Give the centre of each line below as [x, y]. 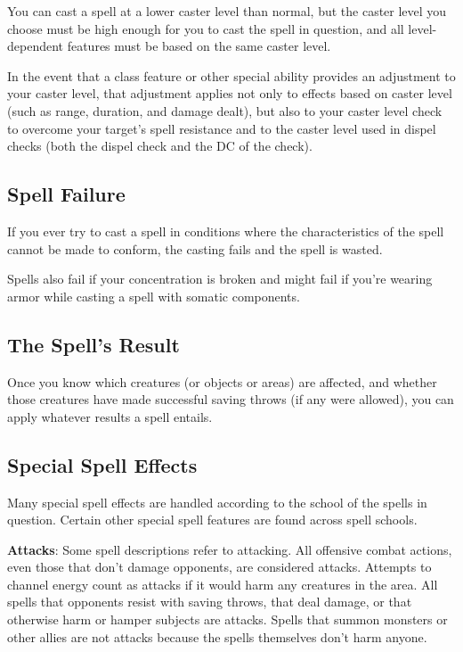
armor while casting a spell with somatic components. [154, 296]
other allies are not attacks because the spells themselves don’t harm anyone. [217, 636]
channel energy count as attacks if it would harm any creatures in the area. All [223, 584]
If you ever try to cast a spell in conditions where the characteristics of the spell [226, 231]
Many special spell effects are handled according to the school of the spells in [217, 502]
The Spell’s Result [93, 344]
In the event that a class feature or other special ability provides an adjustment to [231, 75]
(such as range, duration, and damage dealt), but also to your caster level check [225, 110]
